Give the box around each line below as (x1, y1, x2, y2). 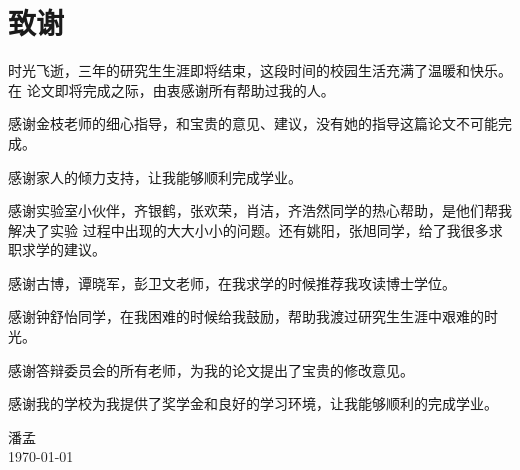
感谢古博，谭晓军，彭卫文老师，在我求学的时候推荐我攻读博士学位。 (8, 272, 456, 293)
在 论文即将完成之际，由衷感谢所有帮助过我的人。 (8, 79, 335, 100)
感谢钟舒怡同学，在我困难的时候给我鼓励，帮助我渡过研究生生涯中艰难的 (8, 306, 484, 327)
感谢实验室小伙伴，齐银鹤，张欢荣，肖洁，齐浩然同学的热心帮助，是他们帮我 (8, 200, 512, 221)
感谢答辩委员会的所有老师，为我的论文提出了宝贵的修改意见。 (8, 359, 414, 380)
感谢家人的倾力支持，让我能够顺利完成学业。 (8, 166, 302, 187)
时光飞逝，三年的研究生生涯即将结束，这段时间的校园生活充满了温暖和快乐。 (8, 60, 512, 81)
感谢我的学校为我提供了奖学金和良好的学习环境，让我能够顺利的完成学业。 (8, 393, 498, 414)
